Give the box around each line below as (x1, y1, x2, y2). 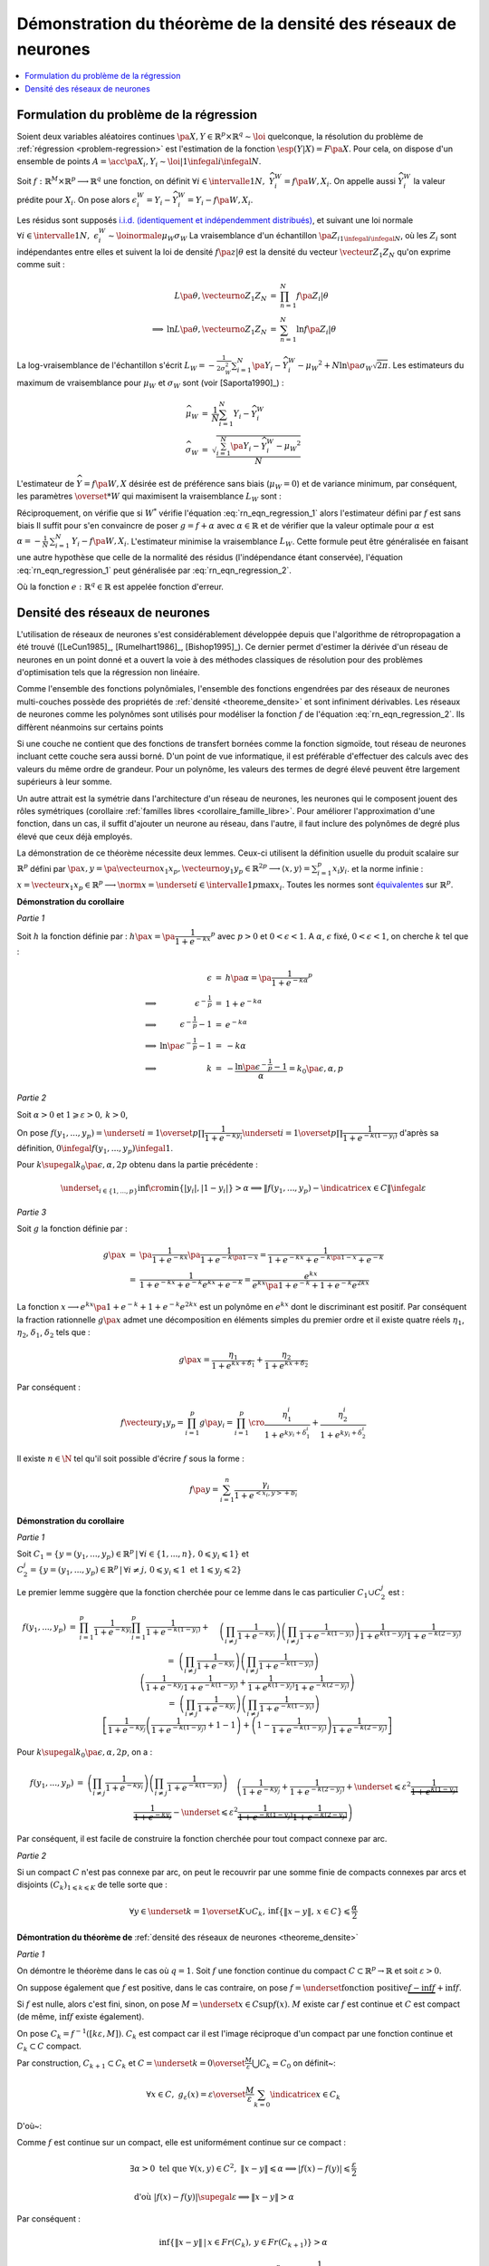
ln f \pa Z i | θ (295, 324, 337, 337)
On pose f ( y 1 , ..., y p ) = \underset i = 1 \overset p (16, 1127, 199, 1140)
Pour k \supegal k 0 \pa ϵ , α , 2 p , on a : (16, 1746, 153, 1759)
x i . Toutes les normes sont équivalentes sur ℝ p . (274, 878, 454, 892)
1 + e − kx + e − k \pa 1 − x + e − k (267, 1254, 384, 1265)
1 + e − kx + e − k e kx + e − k (139, 1278, 244, 1290)
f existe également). (69, 2011, 145, 2022)
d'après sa (398, 1127, 439, 1138)
